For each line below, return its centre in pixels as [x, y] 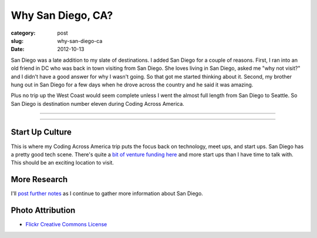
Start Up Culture [41, 132]
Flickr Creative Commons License [66, 224]
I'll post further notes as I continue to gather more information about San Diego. [107, 193]
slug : [17, 41]
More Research [39, 180]
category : [23, 33]
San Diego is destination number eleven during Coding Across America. [97, 103]
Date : [18, 49]
